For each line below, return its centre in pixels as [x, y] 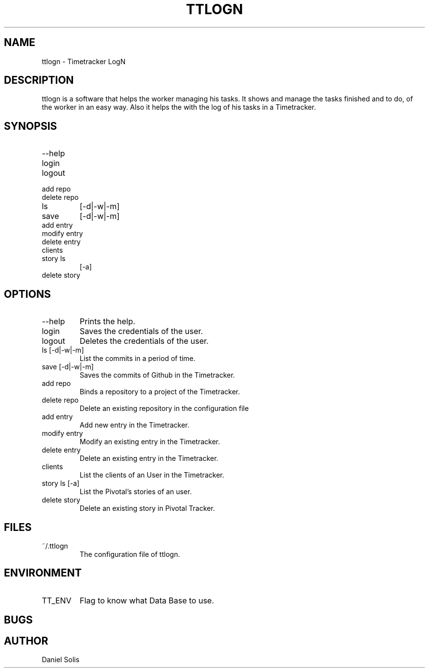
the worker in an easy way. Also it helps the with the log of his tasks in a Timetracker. [179, 107]
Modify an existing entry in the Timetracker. [150, 442]
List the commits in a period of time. [137, 359]
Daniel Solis [61, 660]
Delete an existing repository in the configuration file [164, 408]
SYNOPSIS [31, 126]
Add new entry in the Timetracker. [134, 425]
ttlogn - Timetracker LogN [84, 61]
